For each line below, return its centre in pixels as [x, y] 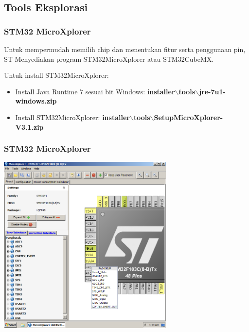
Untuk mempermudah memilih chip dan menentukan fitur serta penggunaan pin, [125, 49]
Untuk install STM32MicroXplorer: [56, 75]
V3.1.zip [29, 127]
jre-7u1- [212, 91]
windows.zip [36, 101]
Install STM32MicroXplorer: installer [72, 117]
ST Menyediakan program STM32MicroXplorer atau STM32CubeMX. [109, 59]
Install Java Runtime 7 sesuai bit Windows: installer [95, 91]
